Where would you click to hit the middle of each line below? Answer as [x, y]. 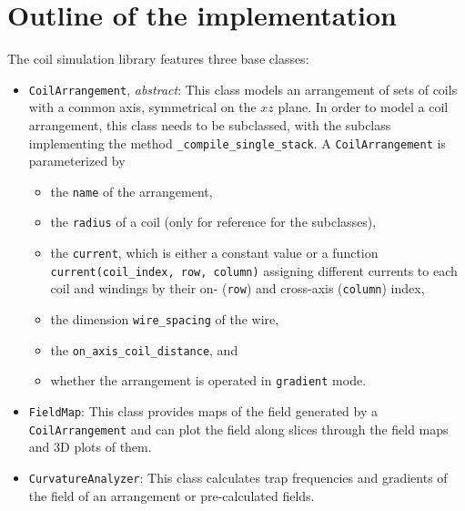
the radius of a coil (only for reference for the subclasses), [213, 222]
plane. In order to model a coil [363, 107]
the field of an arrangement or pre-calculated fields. [172, 495]
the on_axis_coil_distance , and [144, 349]
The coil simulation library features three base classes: [158, 59]
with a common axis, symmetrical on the [142, 107]
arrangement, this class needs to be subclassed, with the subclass [210, 124]
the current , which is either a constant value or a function [214, 253]
